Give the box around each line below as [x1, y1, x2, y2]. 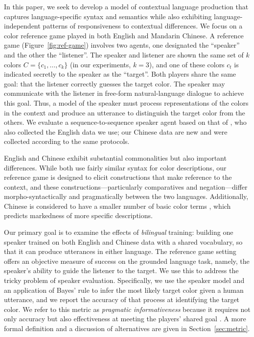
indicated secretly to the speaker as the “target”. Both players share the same [4, 69, 236, 79]
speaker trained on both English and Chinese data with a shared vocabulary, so [4, 236, 243, 247]
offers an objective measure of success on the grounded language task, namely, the [4, 255, 250, 266]
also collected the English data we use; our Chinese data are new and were [4, 126, 228, 137]
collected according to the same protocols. [4, 136, 130, 146]
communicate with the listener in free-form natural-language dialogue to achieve [4, 88, 244, 98]
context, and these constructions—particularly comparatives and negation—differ [4, 181, 248, 192]
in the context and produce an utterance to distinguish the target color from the [4, 107, 245, 117]
